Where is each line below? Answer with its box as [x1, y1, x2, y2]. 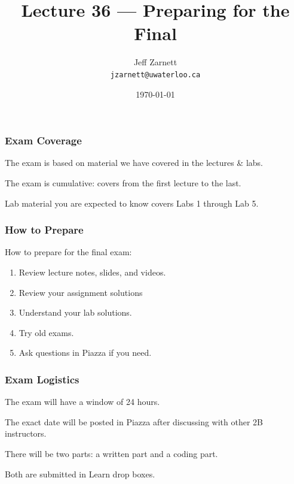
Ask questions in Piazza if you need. [19, 346, 152, 359]
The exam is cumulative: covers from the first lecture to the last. [5, 177, 241, 189]
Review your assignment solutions [19, 286, 143, 298]
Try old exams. [19, 326, 74, 338]
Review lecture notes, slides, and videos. [19, 266, 166, 279]
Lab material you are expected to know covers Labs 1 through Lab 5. [5, 196, 259, 209]
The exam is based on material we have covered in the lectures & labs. [5, 156, 264, 169]
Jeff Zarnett [133, 56, 177, 68]
